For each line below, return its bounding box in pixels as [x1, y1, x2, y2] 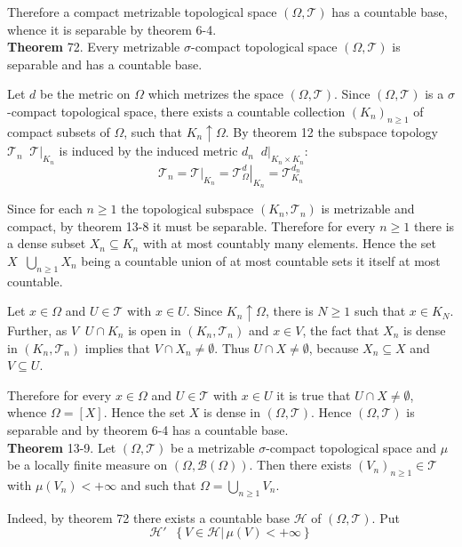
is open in [128, 321, 181, 339]
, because [308, 338, 359, 357]
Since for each [7, 199, 83, 218]
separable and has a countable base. [7, 54, 203, 73]
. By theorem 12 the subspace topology [225, 122, 438, 141]
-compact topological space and [266, 438, 436, 456]
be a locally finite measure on [7, 455, 168, 474]
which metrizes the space [147, 84, 283, 103]
